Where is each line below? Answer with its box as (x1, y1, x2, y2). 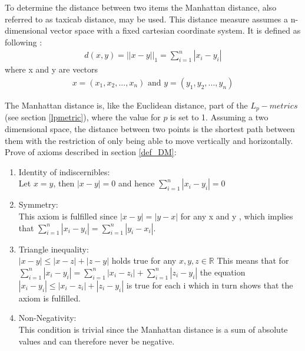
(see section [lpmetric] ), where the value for (5, 111, 161, 123)
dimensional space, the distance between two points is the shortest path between (5, 123, 295, 135)
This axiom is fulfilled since (18, 210, 118, 222)
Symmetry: (18, 198, 58, 211)
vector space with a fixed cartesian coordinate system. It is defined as (50, 24, 301, 37)
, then (53, 177, 75, 189)
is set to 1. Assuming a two (170, 111, 268, 123)
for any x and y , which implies (180, 210, 293, 222)
